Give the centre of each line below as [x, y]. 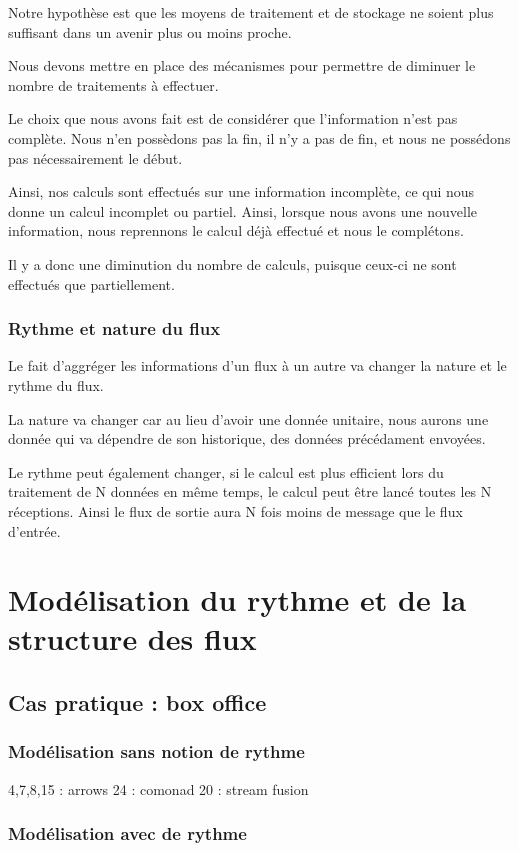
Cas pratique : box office [137, 702]
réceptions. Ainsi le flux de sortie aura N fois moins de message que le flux [235, 510]
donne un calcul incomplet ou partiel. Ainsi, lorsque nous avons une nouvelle [243, 210]
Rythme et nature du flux [114, 328]
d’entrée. [34, 530]
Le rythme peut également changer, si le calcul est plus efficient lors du [226, 471]
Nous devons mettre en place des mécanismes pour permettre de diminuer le [242, 65]
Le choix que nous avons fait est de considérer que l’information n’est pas [233, 118]
